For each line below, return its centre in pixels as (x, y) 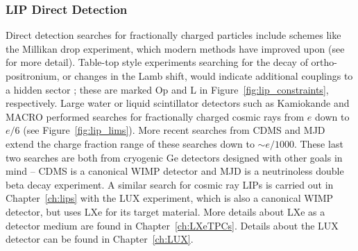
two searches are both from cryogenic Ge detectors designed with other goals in (174, 157)
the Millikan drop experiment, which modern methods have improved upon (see (175, 48)
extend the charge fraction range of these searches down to (130, 143)
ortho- (324, 62)
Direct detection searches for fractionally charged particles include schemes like (173, 35)
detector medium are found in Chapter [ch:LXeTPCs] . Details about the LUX (172, 225)
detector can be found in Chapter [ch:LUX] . (100, 239)
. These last (318, 143)
